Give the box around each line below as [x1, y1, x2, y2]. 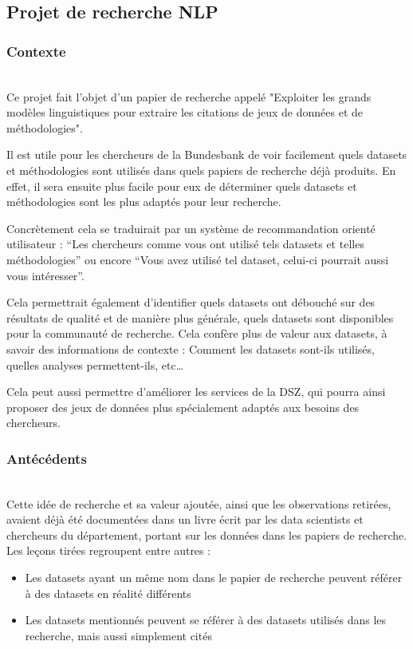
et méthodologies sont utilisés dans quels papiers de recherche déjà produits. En [6, 161, 396, 178]
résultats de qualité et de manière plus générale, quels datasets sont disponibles [6, 309, 394, 326]
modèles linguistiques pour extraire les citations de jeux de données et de [6, 104, 364, 121]
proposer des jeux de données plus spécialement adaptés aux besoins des [6, 398, 360, 415]
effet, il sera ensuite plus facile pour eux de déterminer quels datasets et [6, 177, 357, 194]
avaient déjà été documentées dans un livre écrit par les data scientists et [6, 511, 364, 528]
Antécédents [6, 448, 87, 468]
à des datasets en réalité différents [25, 584, 191, 601]
